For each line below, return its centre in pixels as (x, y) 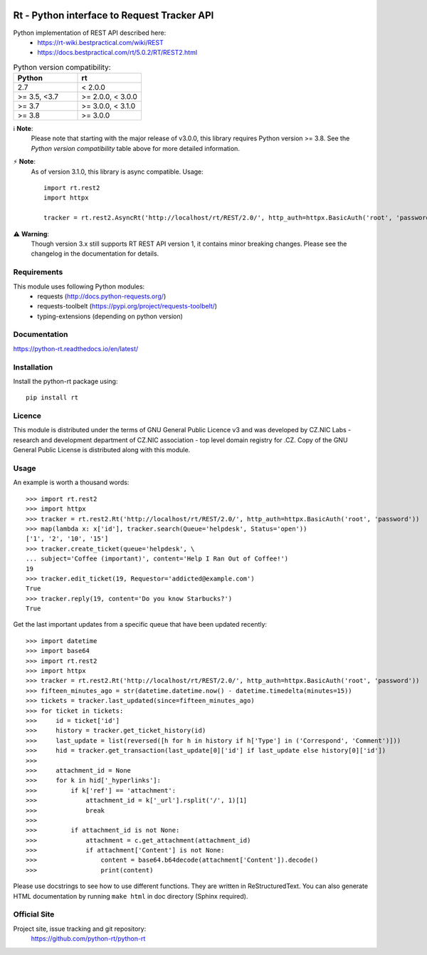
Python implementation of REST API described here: (90, 33)
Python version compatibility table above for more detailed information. (135, 148)
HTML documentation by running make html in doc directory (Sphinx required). (131, 896)
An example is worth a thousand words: (71, 482)
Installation (33, 367)
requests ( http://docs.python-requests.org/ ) (102, 296)
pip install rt (52, 398)
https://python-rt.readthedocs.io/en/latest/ (76, 348)
